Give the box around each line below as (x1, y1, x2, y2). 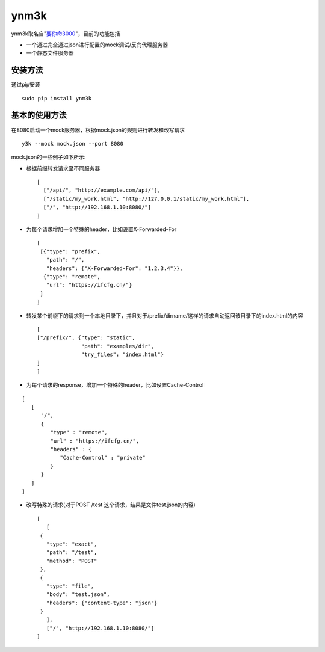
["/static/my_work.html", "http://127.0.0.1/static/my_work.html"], (43, 195, 250, 202)
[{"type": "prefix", (40, 248, 101, 255)
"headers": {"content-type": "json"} (46, 599, 158, 606)
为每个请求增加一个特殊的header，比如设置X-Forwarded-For (26, 226, 177, 233)
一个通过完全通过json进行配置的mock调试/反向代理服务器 (26, 41, 169, 48)
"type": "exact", (46, 540, 97, 547)
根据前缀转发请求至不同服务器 (26, 164, 101, 171)
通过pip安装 (11, 81, 40, 88)
